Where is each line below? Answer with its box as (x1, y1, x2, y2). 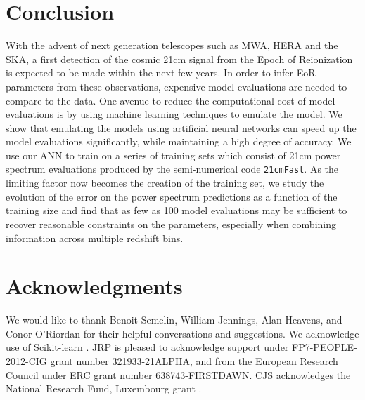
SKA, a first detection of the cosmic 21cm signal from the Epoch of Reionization (6, 51, 353, 66)
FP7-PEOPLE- (292, 340, 357, 354)
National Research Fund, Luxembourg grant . (6, 381, 202, 396)
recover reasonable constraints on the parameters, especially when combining (6, 216, 336, 231)
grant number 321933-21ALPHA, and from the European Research (50, 354, 338, 368)
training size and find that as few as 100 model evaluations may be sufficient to (6, 203, 347, 218)
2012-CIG (6, 354, 47, 368)
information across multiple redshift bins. (6, 230, 184, 245)
